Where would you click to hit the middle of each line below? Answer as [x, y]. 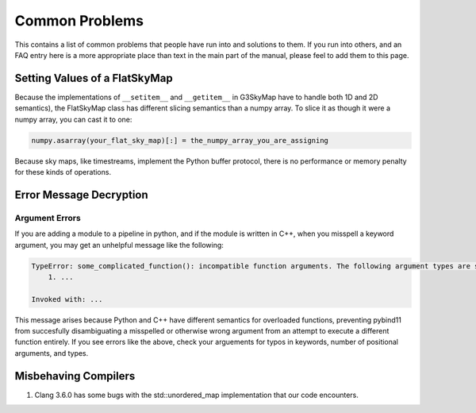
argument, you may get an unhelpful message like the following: [119, 245]
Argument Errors [48, 218]
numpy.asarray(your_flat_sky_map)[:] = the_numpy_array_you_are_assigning [180, 140]
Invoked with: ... [67, 299]
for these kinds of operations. [63, 172]
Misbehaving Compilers [75, 376]
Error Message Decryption [81, 195]
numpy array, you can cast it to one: [73, 119]
